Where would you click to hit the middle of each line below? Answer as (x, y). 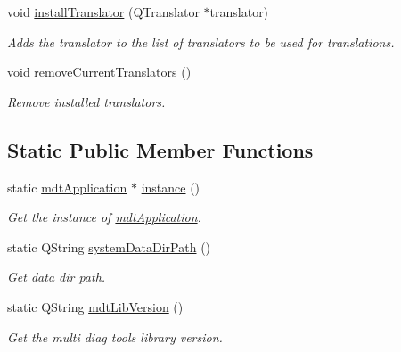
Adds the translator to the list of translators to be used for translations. (201, 41)
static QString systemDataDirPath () (109, 246)
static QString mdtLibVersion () (95, 306)
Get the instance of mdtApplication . (104, 217)
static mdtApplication (67, 187)
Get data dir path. (57, 277)
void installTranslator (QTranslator (103, 12)
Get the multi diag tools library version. (115, 336)
